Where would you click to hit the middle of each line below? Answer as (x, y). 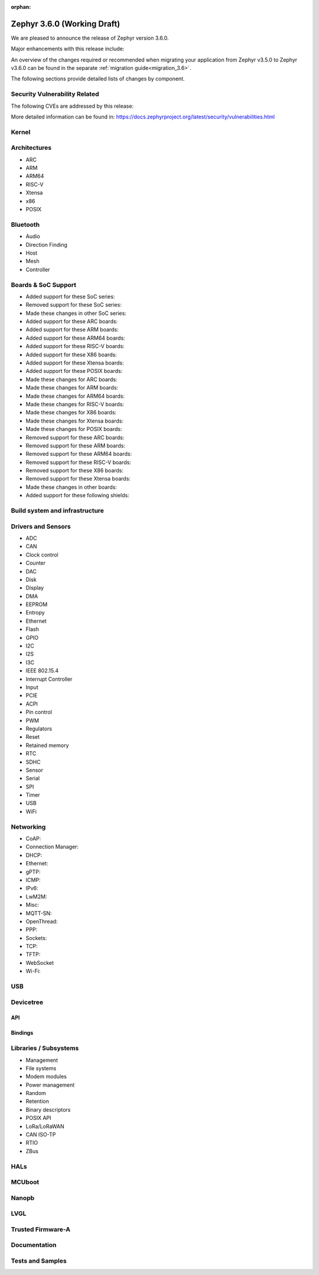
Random (36, 1093)
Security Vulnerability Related (55, 94)
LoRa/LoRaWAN (45, 1126)
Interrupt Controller (49, 679)
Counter (36, 563)
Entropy (35, 613)
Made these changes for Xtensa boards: (75, 421)
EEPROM (37, 604)
